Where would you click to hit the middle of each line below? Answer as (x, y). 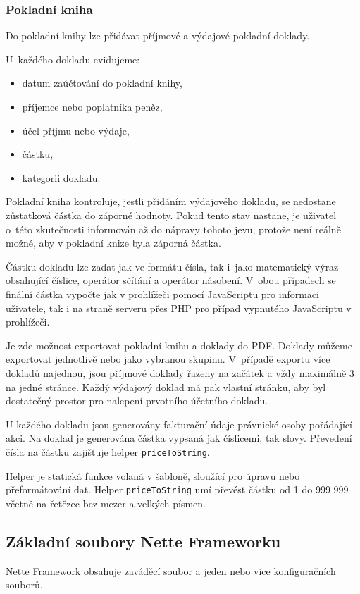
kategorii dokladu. (61, 177)
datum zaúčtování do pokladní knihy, (102, 83)
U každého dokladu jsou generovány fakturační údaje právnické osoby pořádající (179, 424)
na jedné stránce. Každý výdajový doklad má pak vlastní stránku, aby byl (166, 386)
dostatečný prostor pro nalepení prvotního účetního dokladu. (137, 401)
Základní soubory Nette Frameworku (143, 541)
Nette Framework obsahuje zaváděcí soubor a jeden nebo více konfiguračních (171, 570)
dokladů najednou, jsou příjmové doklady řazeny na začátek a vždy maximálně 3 (180, 372)
